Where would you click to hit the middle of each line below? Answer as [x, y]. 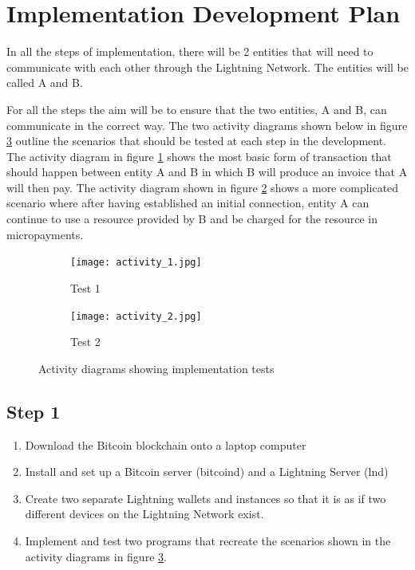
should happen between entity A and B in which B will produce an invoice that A [207, 172]
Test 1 [85, 287]
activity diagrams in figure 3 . [96, 556]
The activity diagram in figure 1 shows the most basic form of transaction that [199, 156]
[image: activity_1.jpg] [136, 263]
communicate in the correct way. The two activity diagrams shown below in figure [207, 125]
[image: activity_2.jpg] [136, 316]
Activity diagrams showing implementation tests [156, 368]
